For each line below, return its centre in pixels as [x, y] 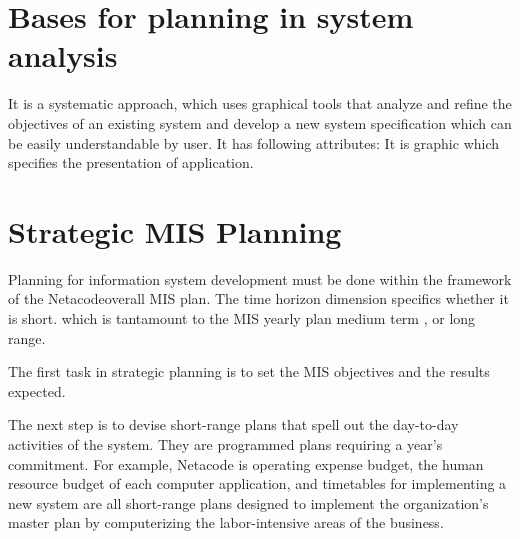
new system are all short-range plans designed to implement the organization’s [248, 502]
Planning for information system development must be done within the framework [260, 278]
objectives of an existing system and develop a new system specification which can [260, 122]
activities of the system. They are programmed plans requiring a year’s [225, 443]
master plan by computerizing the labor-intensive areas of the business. [226, 522]
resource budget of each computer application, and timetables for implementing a [257, 483]
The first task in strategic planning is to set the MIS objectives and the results [249, 371]
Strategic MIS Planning [175, 230]
